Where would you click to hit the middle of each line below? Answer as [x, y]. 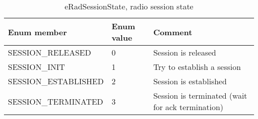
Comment [173, 32]
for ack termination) [188, 107]
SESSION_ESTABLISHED [56, 81]
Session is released [185, 52]
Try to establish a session [197, 67]
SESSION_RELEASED [50, 52]
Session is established [190, 81]
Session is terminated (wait [200, 95]
